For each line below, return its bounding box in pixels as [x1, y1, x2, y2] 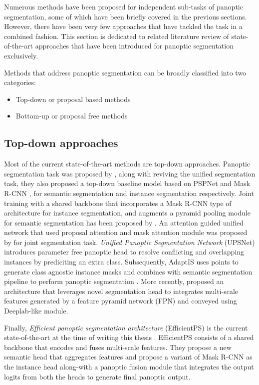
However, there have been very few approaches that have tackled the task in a [4, 21, 243, 31]
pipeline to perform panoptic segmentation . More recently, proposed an [4, 276, 224, 286]
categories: [4, 77, 36, 87]
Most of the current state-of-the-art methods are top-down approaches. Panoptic [4, 158, 251, 169]
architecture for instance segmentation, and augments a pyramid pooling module [4, 207, 251, 218]
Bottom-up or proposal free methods [15, 110, 128, 121]
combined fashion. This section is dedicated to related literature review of [4, 30, 229, 41]
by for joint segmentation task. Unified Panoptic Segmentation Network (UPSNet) [4, 236, 255, 247]
